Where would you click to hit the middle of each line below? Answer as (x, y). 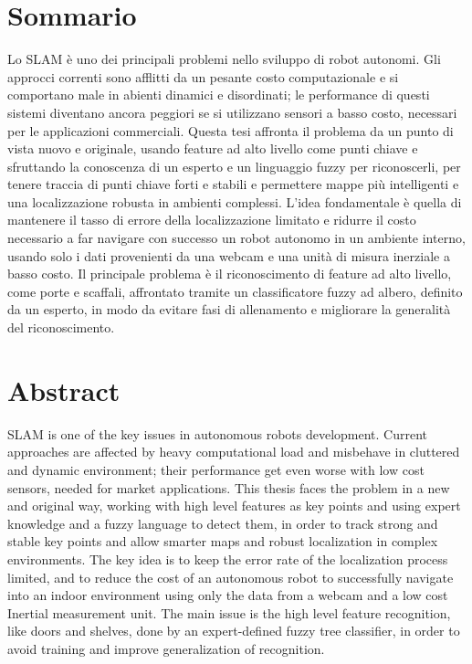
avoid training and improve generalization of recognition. (166, 648)
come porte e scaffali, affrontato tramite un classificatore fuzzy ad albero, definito (235, 291)
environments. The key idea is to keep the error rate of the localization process (228, 559)
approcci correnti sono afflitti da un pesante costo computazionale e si (203, 76)
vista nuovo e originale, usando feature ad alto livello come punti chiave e (213, 148)
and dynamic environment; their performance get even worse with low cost (216, 469)
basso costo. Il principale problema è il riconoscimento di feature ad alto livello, (230, 274)
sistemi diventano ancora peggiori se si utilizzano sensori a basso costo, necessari (232, 112)
